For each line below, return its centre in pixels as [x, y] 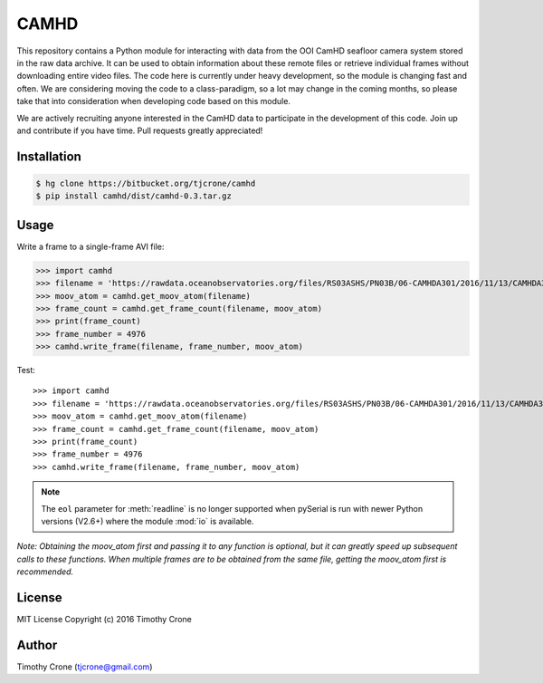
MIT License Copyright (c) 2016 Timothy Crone [104, 620]
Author [37, 645]
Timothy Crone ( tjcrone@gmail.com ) [85, 667]
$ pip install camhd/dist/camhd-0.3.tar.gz [134, 196]
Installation [49, 156]
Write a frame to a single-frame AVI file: [90, 246]
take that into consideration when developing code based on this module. [154, 101]
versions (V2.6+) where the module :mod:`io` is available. [148, 521]
